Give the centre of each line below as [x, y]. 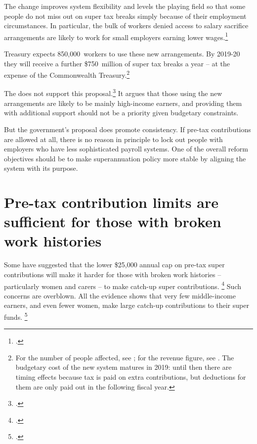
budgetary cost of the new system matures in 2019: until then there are [124, 367]
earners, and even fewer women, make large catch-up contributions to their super [127, 305]
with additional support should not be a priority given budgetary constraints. [121, 113]
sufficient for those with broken [113, 222]
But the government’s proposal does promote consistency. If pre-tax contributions [128, 129]
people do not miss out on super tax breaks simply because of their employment [125, 16]
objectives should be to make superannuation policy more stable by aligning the [125, 158]
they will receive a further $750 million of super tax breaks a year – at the [117, 63]
